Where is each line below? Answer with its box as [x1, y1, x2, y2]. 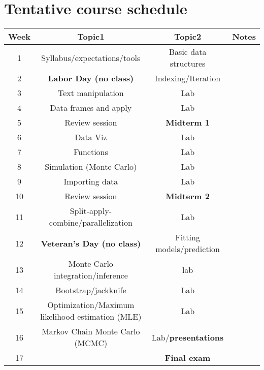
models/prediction [155, 243, 220, 255]
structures [170, 57, 206, 70]
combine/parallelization [49, 217, 133, 229]
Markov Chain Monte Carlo [42, 325, 140, 337]
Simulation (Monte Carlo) [45, 161, 137, 173]
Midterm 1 [166, 116, 210, 129]
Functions [73, 146, 108, 158]
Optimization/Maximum [47, 299, 135, 311]
